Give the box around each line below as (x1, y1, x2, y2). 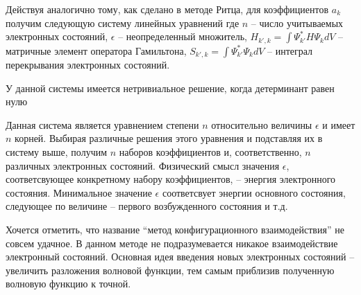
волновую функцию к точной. (6, 276, 131, 291)
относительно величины (211, 117, 312, 132)
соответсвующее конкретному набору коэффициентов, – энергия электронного (6, 172, 336, 186)
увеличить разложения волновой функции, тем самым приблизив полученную (6, 262, 335, 277)
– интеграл (267, 43, 313, 57)
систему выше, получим (6, 145, 108, 159)
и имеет (322, 117, 355, 132)
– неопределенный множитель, (118, 29, 247, 44)
